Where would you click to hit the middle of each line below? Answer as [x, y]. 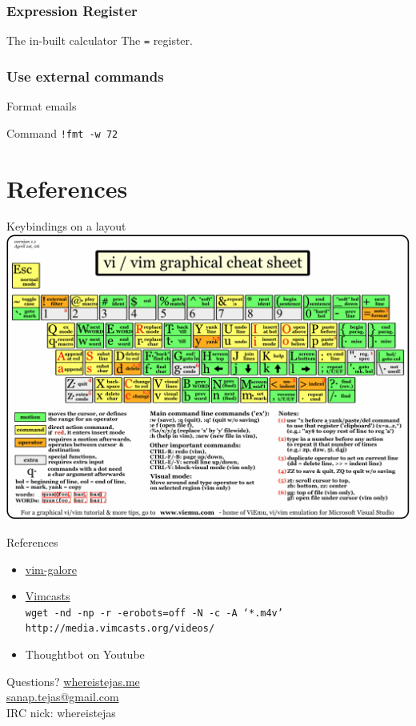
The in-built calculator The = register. [100, 40]
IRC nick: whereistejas [61, 712]
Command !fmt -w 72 [62, 132]
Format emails [42, 106]
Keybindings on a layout [66, 226]
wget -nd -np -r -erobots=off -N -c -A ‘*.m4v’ [154, 613]
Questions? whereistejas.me [73, 681]
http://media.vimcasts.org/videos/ [120, 629]
